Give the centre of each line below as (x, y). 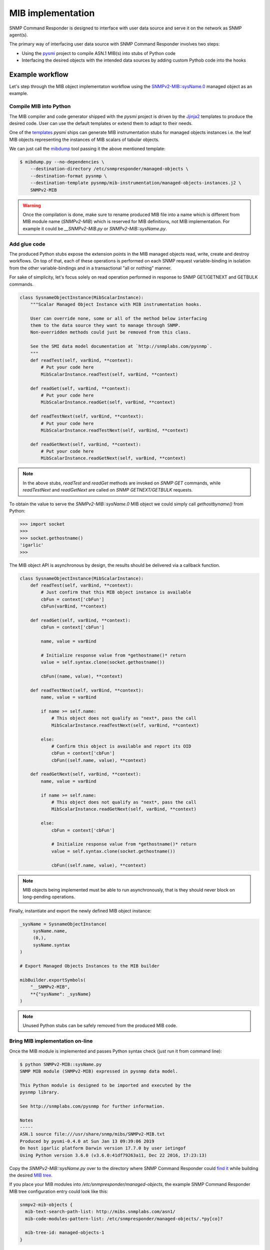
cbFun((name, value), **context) (82, 676)
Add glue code (27, 244)
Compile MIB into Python (40, 106)
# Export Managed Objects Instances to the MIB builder (90, 966)
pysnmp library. (40, 1092)
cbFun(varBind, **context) (74, 606)
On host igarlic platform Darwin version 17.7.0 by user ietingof (103, 1148)
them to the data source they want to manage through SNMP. (105, 325)
